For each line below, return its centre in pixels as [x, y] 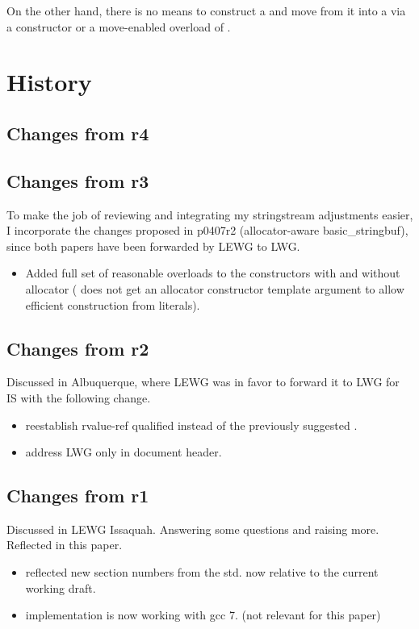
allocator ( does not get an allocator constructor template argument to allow [215, 288]
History [49, 82]
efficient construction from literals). [113, 304]
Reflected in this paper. [65, 545]
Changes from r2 [78, 348]
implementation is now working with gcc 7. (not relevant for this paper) [203, 615]
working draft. [61, 587]
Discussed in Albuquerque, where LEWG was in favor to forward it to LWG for [203, 382]
